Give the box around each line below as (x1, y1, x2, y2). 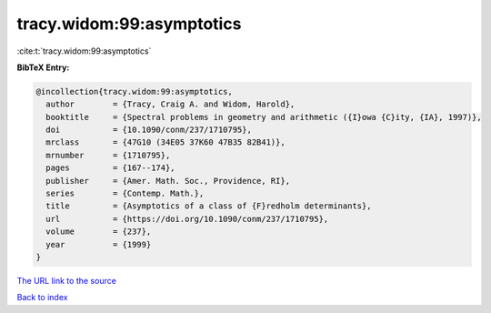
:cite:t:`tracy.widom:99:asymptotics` (16, 45, 152, 56)
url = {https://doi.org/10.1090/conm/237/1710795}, (45, 214, 329, 224)
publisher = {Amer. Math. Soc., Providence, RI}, (45, 176, 291, 186)
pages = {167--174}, (45, 163, 176, 173)
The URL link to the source (16, 275, 117, 286)
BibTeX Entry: (16, 62, 70, 73)
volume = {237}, (45, 227, 152, 237)
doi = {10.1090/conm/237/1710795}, (45, 125, 252, 136)
